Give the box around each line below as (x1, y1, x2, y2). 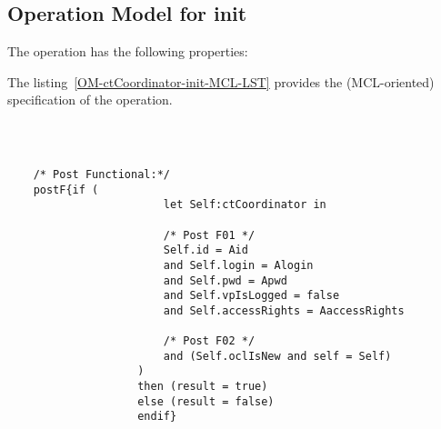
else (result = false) (137, 394, 275, 408)
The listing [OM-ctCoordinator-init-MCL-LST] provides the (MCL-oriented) (7, 72, 435, 91)
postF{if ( (33, 183, 99, 196)
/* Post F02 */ (163, 334, 256, 348)
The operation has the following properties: (7, 42, 248, 61)
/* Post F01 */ (163, 228, 256, 242)
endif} (137, 410, 177, 424)
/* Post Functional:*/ (33, 167, 170, 181)
